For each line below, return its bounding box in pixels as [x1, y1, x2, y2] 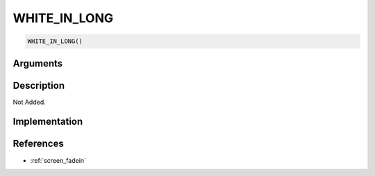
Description [12, 80, 65, 91]
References [12, 138, 64, 150]
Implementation [12, 116, 83, 127]
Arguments [12, 58, 63, 69]
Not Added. [12, 98, 47, 106]
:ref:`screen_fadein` [30, 156, 87, 164]
